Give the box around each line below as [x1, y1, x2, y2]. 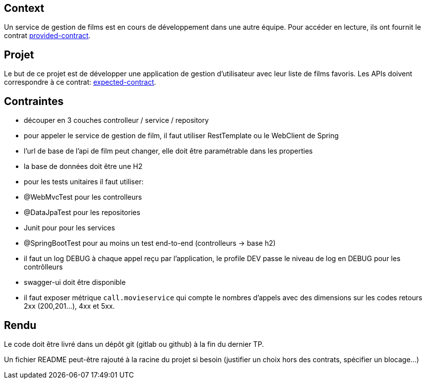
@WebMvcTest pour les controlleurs [24, 193, 142, 202]
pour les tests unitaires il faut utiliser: [24, 177, 144, 186]
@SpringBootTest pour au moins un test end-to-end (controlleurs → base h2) [24, 239, 276, 248]
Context [4, 2, 45, 14]
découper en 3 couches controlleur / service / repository [24, 116, 209, 125]
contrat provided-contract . [4, 31, 91, 40]
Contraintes [4, 95, 64, 108]
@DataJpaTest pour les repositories [24, 208, 141, 217]
